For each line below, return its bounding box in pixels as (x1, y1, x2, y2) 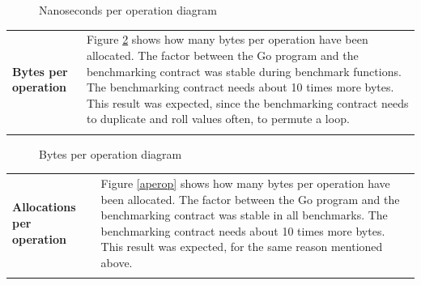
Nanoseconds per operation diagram (39, 2, 218, 18)
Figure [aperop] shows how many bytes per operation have (100, 175, 390, 191)
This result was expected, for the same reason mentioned (100, 238, 383, 255)
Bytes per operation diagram (39, 145, 182, 162)
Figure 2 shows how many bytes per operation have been (86, 31, 368, 48)
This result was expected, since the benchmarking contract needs (86, 94, 409, 111)
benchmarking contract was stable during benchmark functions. (86, 62, 402, 79)
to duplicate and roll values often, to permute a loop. (86, 110, 350, 127)
